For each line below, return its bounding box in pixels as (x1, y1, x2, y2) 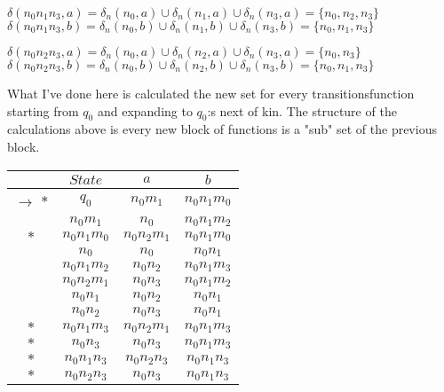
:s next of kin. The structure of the (207, 101, 397, 120)
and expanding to (97, 101, 193, 120)
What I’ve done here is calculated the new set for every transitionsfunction (7, 84, 415, 102)
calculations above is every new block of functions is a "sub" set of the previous (7, 120, 437, 138)
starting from (7, 101, 79, 120)
